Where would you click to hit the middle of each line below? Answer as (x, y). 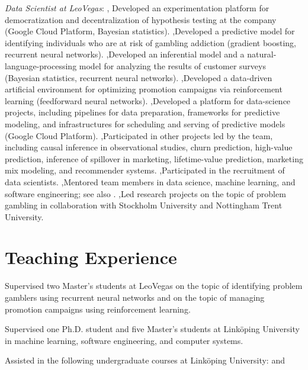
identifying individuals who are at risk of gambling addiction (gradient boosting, (150, 42)
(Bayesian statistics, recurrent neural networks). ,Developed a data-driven (139, 77)
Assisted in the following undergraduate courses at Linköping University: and (145, 360)
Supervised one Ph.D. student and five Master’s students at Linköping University (152, 329)
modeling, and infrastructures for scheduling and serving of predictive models (145, 123)
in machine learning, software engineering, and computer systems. (124, 340)
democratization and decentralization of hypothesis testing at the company (141, 19)
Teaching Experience (91, 257)
